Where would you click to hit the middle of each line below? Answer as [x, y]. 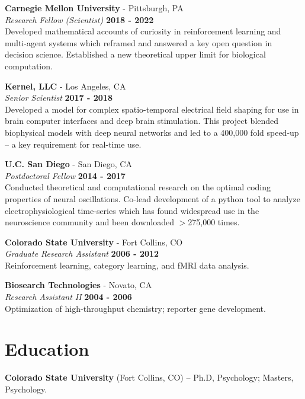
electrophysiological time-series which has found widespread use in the [132, 210]
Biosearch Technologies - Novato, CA [78, 285]
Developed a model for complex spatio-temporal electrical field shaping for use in [152, 109]
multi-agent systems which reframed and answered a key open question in [139, 42]
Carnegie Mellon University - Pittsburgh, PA [94, 8]
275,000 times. [214, 222]
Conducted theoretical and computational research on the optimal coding [138, 187]
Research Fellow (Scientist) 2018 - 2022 [79, 19]
